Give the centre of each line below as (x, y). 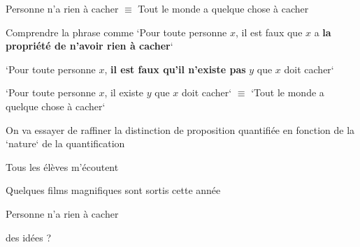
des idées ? (29, 237)
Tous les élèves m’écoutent (62, 166)
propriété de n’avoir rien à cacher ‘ (89, 46)
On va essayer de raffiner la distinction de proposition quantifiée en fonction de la (180, 129)
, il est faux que (269, 32)
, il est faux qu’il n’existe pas (175, 69)
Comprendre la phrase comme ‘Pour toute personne (116, 32)
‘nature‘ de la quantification (65, 143)
